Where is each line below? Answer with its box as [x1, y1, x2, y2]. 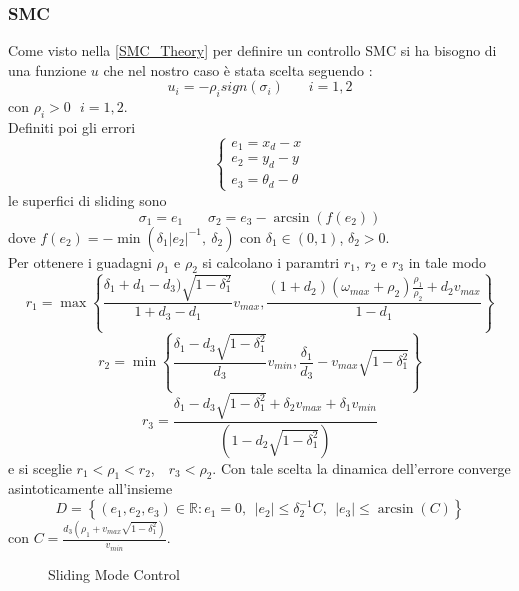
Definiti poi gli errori [8, 117, 136, 137]
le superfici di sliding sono [8, 189, 167, 210]
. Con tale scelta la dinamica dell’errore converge [212, 457, 511, 478]
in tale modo [408, 251, 487, 272]
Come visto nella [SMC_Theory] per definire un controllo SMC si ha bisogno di [8, 40, 497, 61]
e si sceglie [8, 457, 72, 478]
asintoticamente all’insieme [8, 478, 173, 499]
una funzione [8, 59, 87, 80]
